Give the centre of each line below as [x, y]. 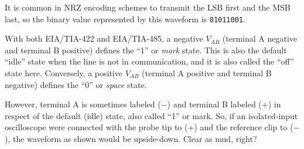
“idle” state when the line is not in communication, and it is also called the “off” [149, 61]
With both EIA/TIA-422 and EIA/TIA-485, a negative [104, 38]
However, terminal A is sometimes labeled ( [83, 104]
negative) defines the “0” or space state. [76, 84]
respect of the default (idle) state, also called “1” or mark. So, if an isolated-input [151, 115]
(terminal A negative [260, 38]
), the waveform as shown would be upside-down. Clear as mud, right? [131, 138]
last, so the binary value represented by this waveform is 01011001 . [125, 18]
